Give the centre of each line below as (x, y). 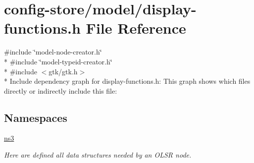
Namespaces (36, 117)
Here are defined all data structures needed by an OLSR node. (98, 155)
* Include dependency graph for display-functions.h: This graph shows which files (127, 81)
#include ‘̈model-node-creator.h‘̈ (53, 52)
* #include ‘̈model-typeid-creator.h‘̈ (58, 61)
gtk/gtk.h (63, 71)
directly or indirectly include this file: (61, 90)
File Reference (136, 28)
